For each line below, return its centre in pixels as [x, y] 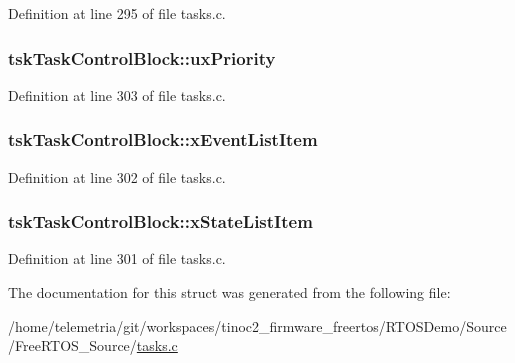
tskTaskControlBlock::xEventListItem [163, 139]
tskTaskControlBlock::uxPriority [142, 57]
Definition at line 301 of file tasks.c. [117, 258]
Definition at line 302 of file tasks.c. [117, 176]
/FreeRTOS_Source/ [72, 345]
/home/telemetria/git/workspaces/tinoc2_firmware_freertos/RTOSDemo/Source [257, 325]
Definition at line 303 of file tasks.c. [117, 94]
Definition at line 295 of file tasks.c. [117, 13]
